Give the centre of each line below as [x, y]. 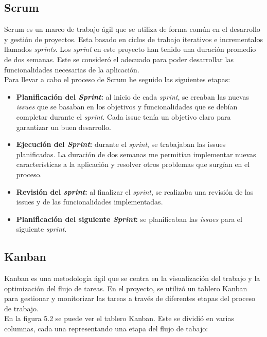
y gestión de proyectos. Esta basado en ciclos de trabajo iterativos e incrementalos [133, 39]
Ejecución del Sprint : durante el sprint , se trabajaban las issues [121, 144]
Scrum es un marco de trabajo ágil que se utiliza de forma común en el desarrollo [132, 29]
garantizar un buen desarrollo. [64, 127]
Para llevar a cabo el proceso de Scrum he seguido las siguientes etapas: [117, 79]
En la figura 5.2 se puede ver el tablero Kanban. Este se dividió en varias [119, 318]
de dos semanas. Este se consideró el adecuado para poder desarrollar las [119, 59]
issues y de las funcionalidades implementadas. [90, 202]
